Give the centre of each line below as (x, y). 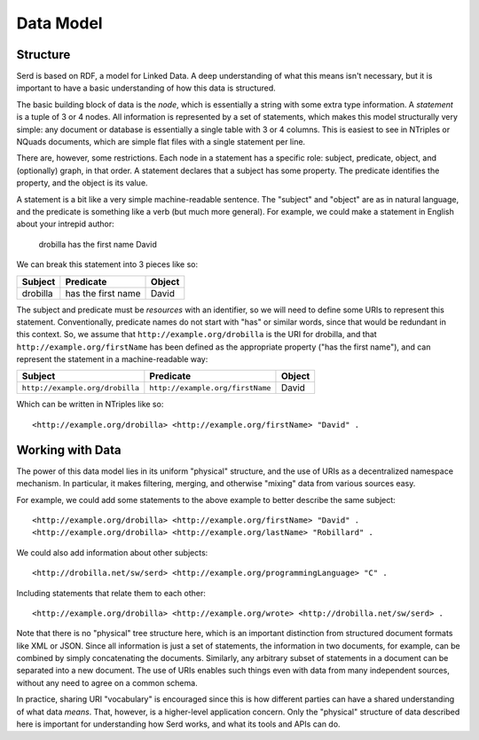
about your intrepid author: (65, 224)
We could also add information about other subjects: (112, 552)
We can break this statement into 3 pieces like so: (107, 264)
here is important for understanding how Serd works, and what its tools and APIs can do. (178, 724)
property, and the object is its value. (82, 183)
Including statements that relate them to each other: (111, 593)
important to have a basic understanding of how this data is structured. (146, 88)
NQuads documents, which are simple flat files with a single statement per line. (161, 142)
